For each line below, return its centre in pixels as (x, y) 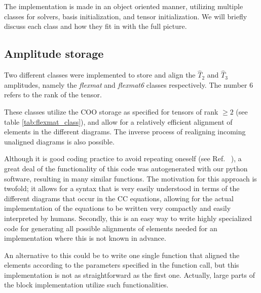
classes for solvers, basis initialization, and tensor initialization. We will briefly (126, 16)
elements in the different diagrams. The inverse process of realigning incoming (125, 132)
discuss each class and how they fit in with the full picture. (96, 26)
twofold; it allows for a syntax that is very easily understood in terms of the (122, 188)
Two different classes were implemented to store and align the (100, 75)
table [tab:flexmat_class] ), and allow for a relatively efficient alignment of (118, 121)
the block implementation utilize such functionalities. (86, 285)
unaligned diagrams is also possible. (59, 141)
